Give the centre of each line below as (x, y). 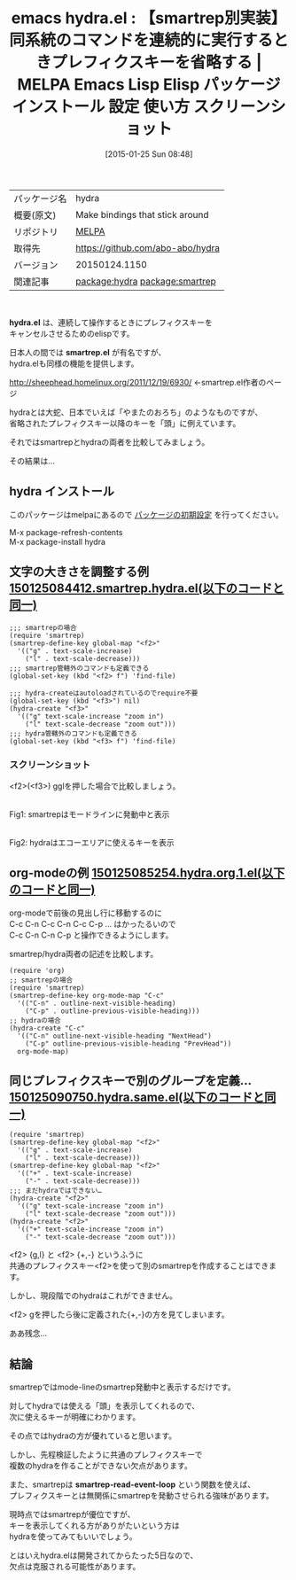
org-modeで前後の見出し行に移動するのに (86, 913)
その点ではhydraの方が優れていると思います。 (93, 1436)
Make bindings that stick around (142, 214)
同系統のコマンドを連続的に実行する (141, 40)
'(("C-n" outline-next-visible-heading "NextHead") (115, 1036)
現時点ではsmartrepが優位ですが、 (72, 1514)
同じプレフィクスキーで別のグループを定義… (130, 1081)
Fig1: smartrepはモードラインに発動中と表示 (90, 814)
